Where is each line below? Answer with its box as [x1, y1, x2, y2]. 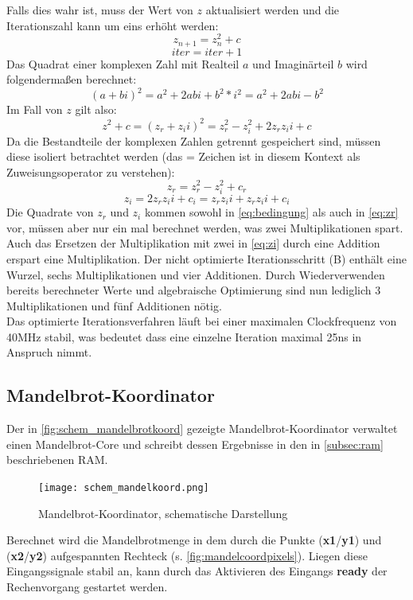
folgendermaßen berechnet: [6, 71, 137, 88]
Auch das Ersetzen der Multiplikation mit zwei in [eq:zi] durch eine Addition [6, 235, 380, 251]
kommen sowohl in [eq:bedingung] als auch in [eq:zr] [144, 204, 399, 220]
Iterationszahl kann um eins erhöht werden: [6, 17, 219, 33]
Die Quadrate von [6, 204, 94, 220]
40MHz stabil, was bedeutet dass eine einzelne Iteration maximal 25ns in [6, 328, 362, 345]
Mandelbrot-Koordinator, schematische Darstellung [38, 505, 288, 521]
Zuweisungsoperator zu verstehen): [6, 163, 175, 180]
